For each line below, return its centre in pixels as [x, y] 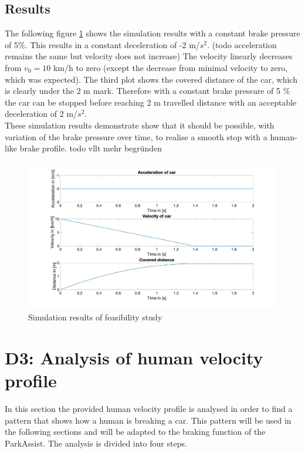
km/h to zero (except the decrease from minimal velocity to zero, [170, 67]
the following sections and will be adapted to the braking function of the [135, 432]
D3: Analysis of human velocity [134, 357]
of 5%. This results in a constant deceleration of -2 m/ [102, 44]
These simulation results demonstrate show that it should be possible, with [140, 125]
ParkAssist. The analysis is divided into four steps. [96, 443]
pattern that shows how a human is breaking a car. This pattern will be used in [148, 420]
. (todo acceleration [242, 44]
